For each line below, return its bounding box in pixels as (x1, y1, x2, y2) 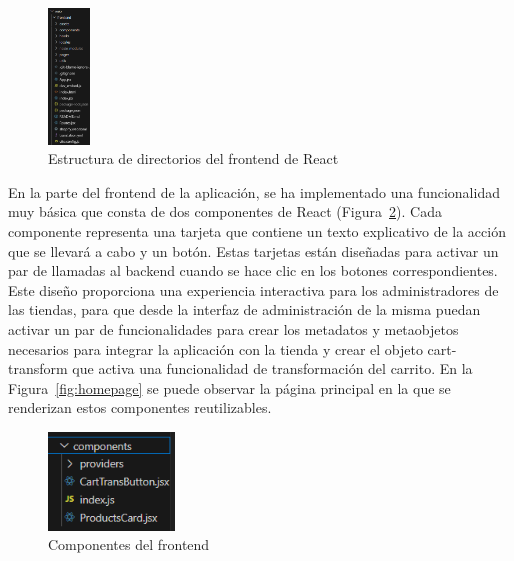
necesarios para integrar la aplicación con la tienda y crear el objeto (8, 338, 423, 359)
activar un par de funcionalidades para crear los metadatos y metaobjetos (8, 318, 459, 339)
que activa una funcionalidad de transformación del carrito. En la (72, 358, 473, 379)
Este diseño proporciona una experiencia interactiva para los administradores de (8, 279, 499, 300)
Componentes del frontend (48, 534, 210, 555)
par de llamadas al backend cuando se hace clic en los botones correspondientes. (8, 260, 498, 281)
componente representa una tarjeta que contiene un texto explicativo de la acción (8, 220, 506, 241)
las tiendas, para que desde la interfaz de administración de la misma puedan (8, 299, 481, 320)
